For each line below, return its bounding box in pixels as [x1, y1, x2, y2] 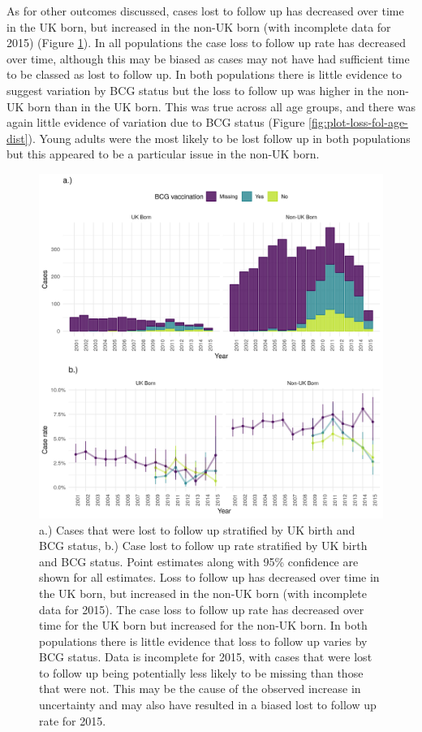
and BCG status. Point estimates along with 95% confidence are [39, 552, 359, 570]
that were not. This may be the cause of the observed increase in [39, 680, 361, 697]
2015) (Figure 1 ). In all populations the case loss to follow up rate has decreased [6, 34, 406, 51]
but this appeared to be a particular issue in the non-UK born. [6, 145, 320, 162]
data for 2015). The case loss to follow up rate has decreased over [39, 600, 364, 617]
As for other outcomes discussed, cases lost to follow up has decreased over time [6, 2, 404, 19]
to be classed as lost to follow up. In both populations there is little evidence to [6, 66, 402, 83]
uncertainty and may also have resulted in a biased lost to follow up [39, 696, 377, 713]
